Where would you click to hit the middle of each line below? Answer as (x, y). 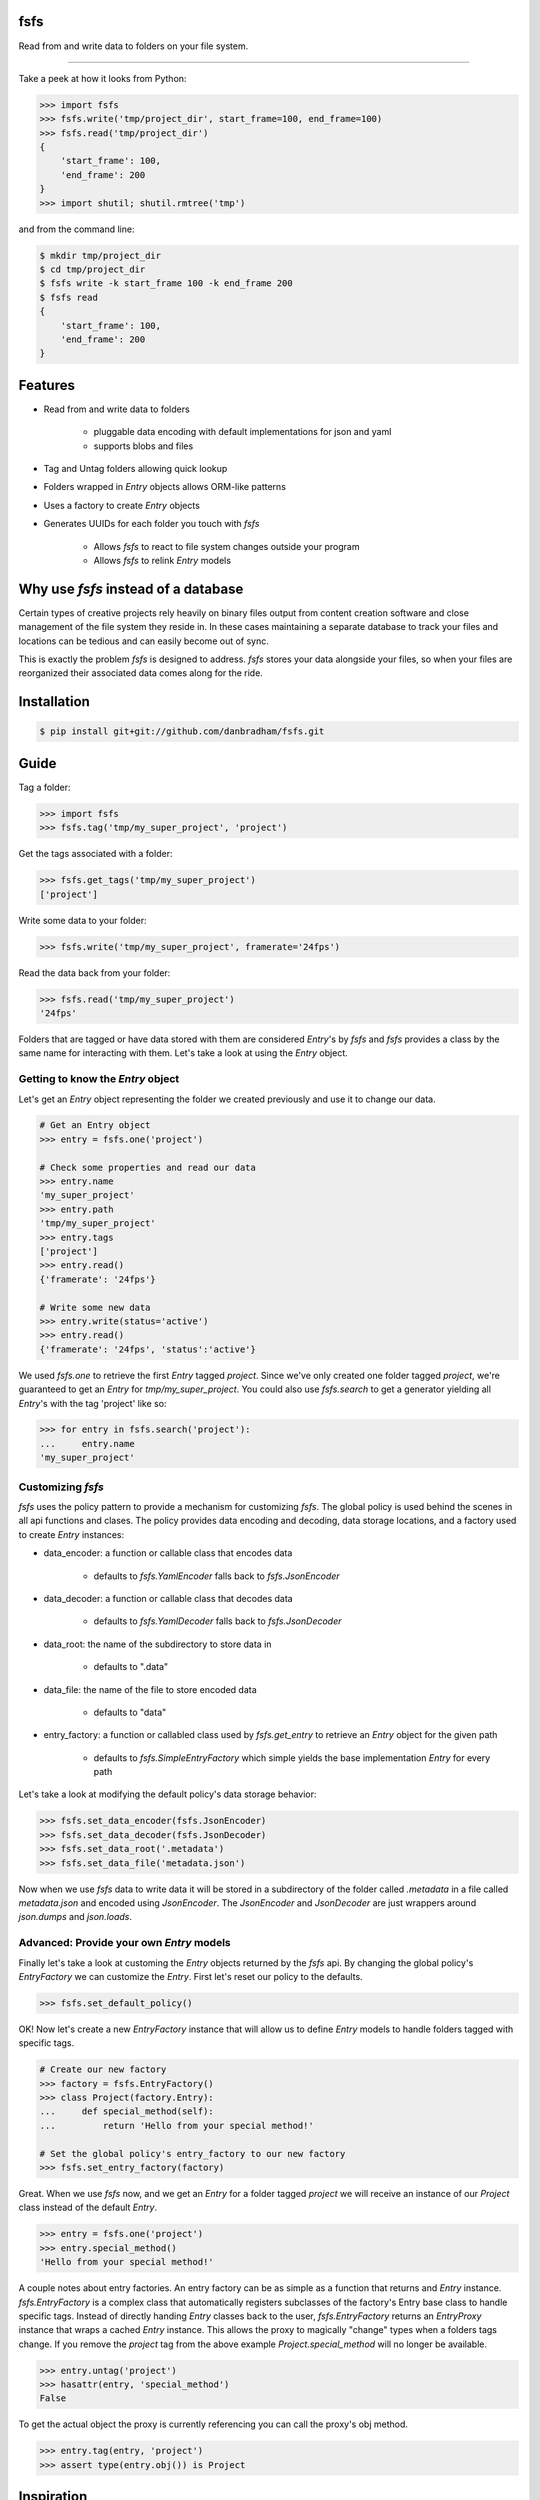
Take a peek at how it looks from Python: (102, 78)
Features (46, 385)
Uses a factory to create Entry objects (121, 505)
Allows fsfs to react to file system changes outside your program (226, 546)
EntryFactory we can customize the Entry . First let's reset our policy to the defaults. (191, 1976)
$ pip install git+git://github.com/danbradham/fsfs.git (182, 731)
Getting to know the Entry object (99, 1079)
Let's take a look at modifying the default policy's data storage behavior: (167, 1794)
